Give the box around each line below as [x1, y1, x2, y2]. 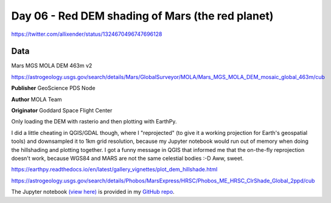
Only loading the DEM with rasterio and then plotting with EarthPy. [11, 118, 177, 125]
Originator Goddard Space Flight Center [11, 107, 113, 114]
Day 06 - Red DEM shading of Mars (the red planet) [11, 9, 274, 22]
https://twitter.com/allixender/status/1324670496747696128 [11, 30, 162, 38]
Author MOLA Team [11, 95, 62, 103]
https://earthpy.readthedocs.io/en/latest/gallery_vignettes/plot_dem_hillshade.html [11, 166, 218, 173]
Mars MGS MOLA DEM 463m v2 [11, 62, 92, 69]
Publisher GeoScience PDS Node [11, 84, 96, 92]
